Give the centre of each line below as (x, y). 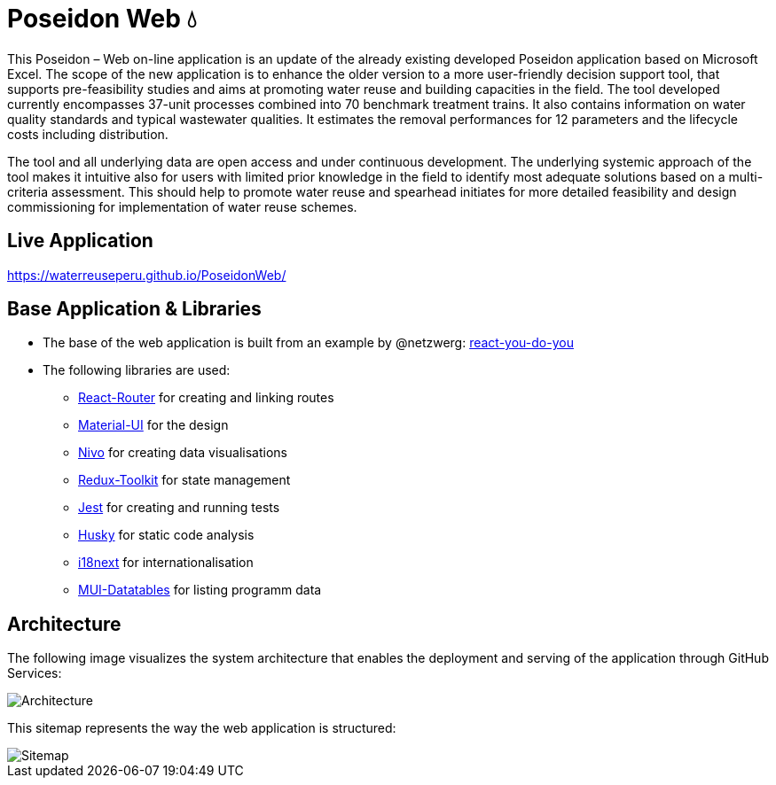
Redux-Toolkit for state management (184, 480)
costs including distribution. (88, 134)
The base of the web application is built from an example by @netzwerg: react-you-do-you (308, 343)
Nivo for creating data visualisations (183, 453)
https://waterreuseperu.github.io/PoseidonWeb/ (147, 275)
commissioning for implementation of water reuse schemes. (182, 206)
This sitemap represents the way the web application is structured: (202, 728)
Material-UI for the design (153, 425)
